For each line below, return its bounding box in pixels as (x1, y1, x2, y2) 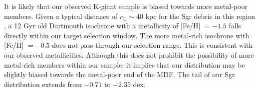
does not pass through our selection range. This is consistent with (52, 40, 253, 50)
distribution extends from (4, 79, 82, 89)
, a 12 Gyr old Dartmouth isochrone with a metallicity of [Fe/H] (4, 20, 201, 31)
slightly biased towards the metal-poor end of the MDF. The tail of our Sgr (4, 69, 235, 80)
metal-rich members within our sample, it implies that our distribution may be (4, 59, 245, 70)
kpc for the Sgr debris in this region (145, 10, 255, 21)
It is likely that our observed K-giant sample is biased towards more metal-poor (4, 1, 248, 11)
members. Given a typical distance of (4, 10, 117, 21)
